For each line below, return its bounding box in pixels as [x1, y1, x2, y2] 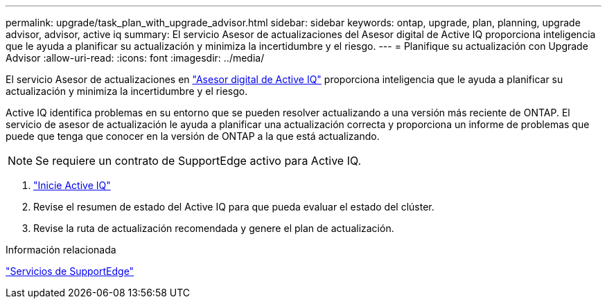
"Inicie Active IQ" [33, 179, 111, 191]
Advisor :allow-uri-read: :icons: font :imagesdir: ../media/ [6, 52, 265, 64]
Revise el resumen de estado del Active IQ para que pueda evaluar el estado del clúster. [33, 201, 434, 213]
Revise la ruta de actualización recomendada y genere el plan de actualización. [33, 222, 394, 234]
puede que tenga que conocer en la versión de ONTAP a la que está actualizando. [6, 130, 380, 142]
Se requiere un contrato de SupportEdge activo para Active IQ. [35, 154, 362, 168]
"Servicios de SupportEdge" [6, 265, 134, 277]
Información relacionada [6, 244, 116, 256]
